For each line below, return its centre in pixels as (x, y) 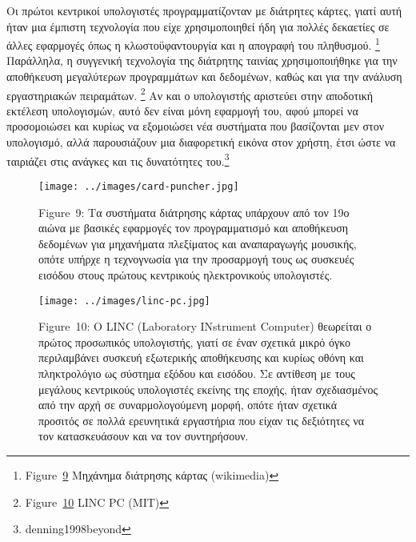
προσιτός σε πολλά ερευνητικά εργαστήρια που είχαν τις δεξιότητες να (202, 420)
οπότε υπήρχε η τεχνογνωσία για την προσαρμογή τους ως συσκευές (196, 259)
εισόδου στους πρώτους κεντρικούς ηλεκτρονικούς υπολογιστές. (186, 274)
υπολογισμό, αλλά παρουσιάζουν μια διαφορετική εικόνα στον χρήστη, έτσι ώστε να (201, 142)
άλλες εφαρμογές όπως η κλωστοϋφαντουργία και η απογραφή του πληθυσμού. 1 (193, 44)
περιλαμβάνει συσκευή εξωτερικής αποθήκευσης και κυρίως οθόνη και (201, 357)
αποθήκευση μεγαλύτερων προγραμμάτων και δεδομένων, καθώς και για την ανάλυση (204, 76)
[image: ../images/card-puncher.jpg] (139, 186)
